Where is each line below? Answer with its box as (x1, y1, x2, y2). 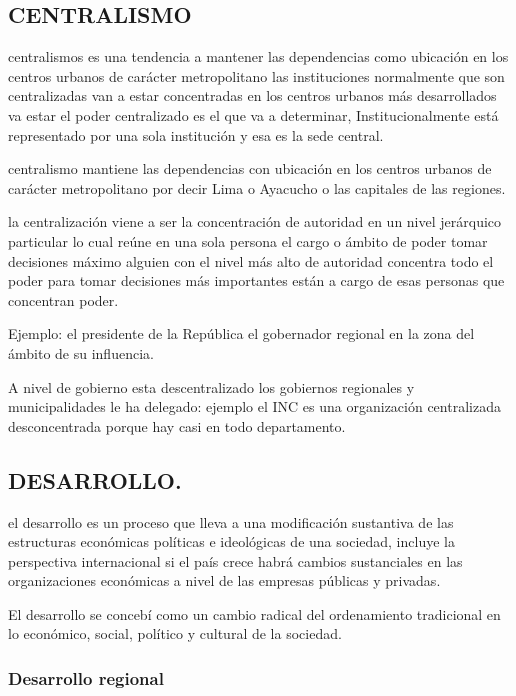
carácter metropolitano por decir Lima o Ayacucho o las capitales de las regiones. (8, 177, 506, 198)
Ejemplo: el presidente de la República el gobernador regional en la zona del (8, 323, 475, 344)
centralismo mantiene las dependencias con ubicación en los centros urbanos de (8, 158, 492, 179)
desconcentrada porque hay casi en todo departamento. (8, 415, 346, 436)
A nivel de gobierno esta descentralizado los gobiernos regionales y (8, 376, 415, 397)
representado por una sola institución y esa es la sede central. (8, 124, 384, 145)
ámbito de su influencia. (8, 342, 154, 363)
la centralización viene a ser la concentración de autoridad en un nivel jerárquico (8, 211, 502, 232)
